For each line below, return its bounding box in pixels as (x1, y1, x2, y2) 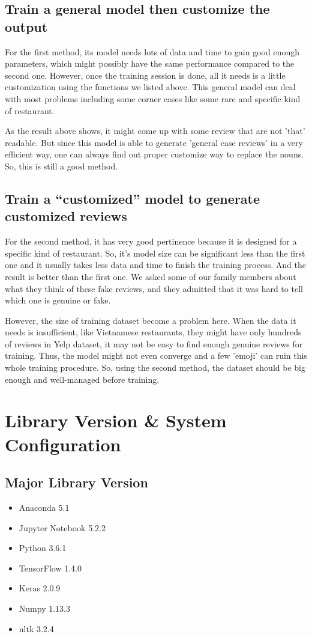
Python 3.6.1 (19, 541, 67, 554)
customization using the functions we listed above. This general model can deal (5, 81, 296, 93)
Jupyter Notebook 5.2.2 (19, 521, 106, 534)
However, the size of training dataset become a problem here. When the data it (5, 314, 296, 326)
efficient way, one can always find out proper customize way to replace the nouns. (5, 148, 304, 160)
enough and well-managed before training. (5, 373, 160, 385)
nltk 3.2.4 (19, 622, 54, 635)
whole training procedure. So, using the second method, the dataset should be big (5, 361, 305, 374)
